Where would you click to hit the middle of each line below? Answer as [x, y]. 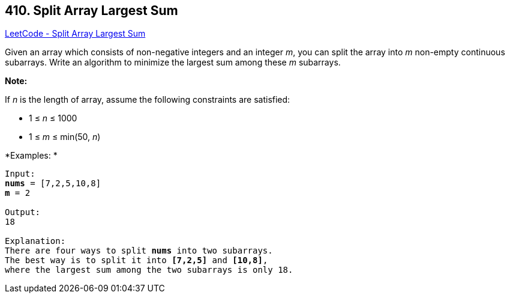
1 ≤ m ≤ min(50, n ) [65, 137]
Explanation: [35, 241]
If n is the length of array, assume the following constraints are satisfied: [148, 100]
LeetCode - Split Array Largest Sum [75, 34]
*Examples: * [31, 156]
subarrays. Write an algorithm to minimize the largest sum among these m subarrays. [173, 62]
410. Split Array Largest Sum [91, 11]
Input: [20, 174]
